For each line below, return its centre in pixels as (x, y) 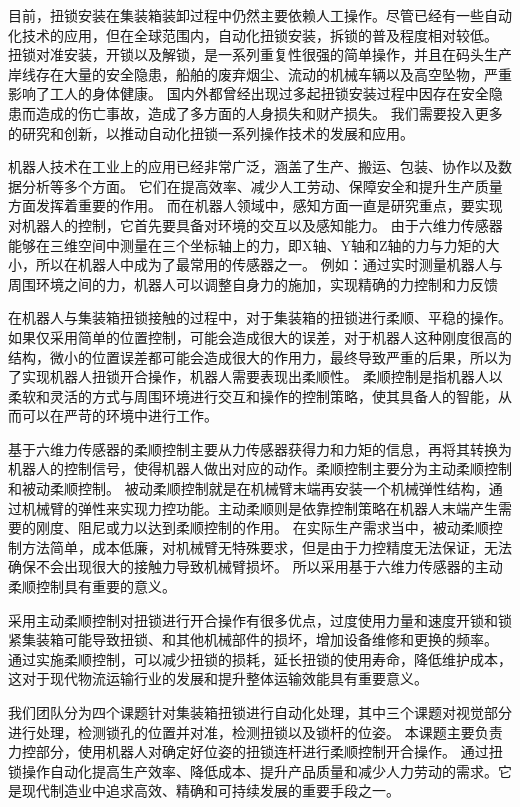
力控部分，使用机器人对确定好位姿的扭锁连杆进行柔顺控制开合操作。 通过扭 (255, 751)
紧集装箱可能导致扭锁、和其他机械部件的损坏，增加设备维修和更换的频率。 (253, 639)
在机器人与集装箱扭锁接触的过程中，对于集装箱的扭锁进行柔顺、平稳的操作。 (260, 317)
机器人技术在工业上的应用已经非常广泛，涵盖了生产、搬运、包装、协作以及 (253, 166)
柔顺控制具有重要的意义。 (92, 586)
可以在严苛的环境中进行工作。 (119, 415)
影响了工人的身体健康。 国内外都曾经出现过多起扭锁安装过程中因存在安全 (248, 93)
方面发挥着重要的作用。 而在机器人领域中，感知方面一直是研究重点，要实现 (255, 205)
